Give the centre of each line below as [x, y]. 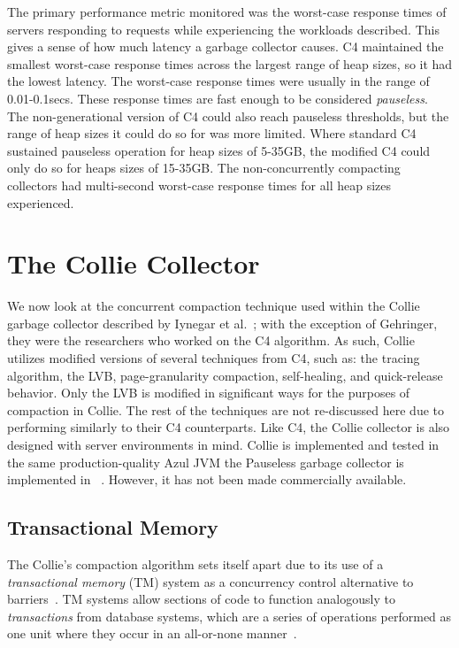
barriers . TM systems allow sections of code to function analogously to [201, 599]
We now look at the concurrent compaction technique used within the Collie [214, 306]
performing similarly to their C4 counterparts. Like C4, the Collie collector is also [229, 427]
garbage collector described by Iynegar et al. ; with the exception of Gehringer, [222, 323]
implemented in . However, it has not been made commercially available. [207, 479]
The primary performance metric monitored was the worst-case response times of [227, 12]
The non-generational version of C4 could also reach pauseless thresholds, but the [228, 116]
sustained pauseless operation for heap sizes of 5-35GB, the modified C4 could [219, 150]
